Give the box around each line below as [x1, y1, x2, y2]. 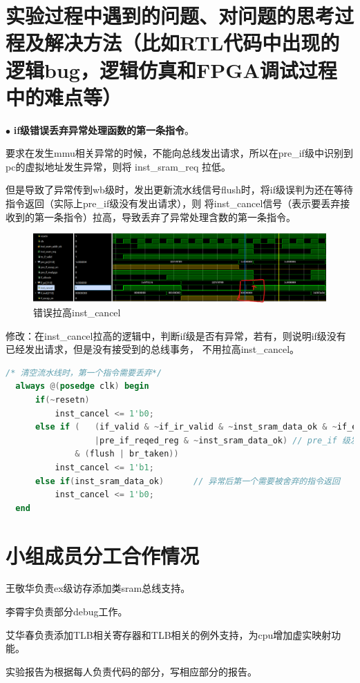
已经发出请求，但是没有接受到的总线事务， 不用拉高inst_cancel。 [6, 342, 300, 356]
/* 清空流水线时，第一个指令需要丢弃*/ [6, 367, 162, 378]
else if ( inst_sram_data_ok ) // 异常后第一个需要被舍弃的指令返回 [35, 476, 340, 486]
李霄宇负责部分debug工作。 [6, 604, 128, 619]
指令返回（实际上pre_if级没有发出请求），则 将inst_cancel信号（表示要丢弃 [6, 196, 341, 211]
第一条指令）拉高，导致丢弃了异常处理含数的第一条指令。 [34, 209, 296, 224]
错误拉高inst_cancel [33, 305, 121, 320]
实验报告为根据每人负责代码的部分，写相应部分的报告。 [6, 664, 257, 678]
